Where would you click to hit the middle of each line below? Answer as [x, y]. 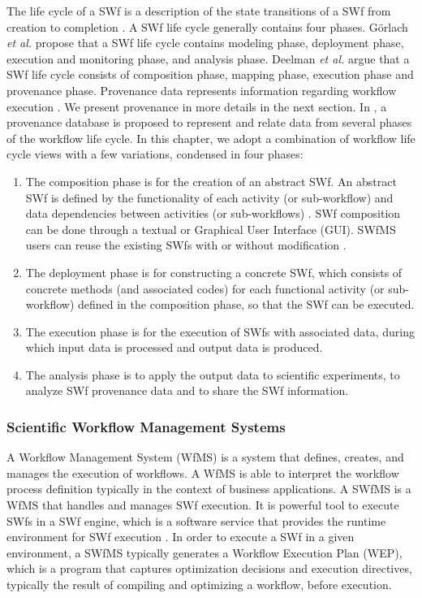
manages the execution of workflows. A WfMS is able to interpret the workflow [203, 472]
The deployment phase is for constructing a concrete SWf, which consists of [214, 272]
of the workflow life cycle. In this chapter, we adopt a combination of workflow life [211, 138]
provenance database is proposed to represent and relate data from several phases [209, 122]
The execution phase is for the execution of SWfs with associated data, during [220, 331]
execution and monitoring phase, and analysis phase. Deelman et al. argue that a [208, 58]
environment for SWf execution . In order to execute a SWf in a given [181, 537]
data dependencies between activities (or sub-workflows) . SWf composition [213, 213]
